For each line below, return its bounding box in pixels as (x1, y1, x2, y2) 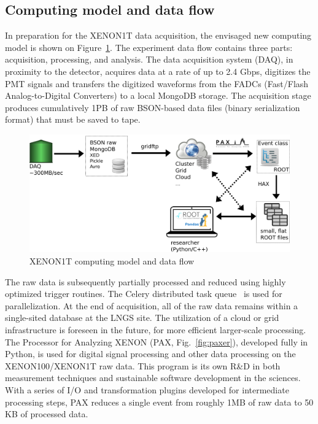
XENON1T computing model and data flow (29, 255, 195, 268)
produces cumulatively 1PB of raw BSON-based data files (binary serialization (5, 101, 300, 114)
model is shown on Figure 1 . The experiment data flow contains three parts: (5, 40, 293, 53)
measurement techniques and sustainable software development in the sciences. (5, 371, 301, 384)
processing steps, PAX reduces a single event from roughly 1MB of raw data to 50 (5, 395, 314, 408)
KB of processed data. (5, 407, 88, 420)
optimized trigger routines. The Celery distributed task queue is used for (5, 287, 282, 300)
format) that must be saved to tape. (5, 113, 141, 126)
